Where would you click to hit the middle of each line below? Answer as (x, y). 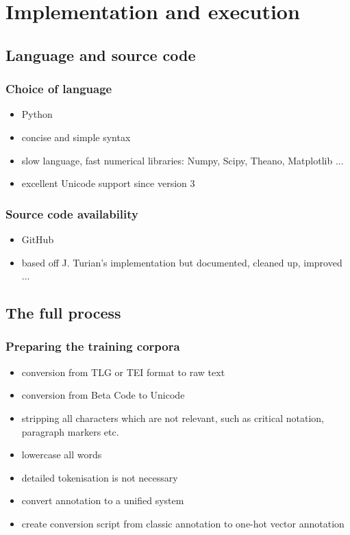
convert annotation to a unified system (103, 500)
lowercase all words (62, 455)
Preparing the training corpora (93, 346)
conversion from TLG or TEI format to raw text (123, 372)
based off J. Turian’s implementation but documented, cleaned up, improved (182, 262)
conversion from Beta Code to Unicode (103, 395)
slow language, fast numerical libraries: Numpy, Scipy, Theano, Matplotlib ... (183, 160)
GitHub (38, 239)
